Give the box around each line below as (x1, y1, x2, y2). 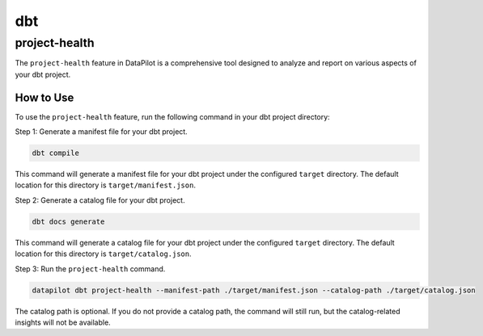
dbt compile (32, 149, 80, 157)
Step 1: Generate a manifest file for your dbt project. (15, 127, 188, 136)
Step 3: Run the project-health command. (15, 263, 166, 274)
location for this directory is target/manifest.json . (15, 180, 196, 190)
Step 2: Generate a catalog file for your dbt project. (15, 195, 185, 205)
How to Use (15, 90, 74, 104)
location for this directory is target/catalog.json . (15, 249, 192, 258)
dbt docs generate (32, 216, 105, 226)
